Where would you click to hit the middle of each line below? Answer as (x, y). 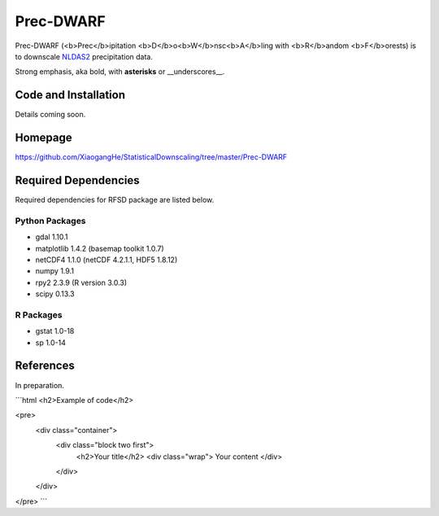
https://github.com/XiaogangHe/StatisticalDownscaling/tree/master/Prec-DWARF (151, 157)
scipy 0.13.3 (55, 294)
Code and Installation (70, 95)
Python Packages (50, 221)
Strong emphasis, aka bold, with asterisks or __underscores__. (120, 72)
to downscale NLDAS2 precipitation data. (84, 56)
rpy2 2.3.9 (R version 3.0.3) (81, 282)
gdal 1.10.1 (52, 237)
